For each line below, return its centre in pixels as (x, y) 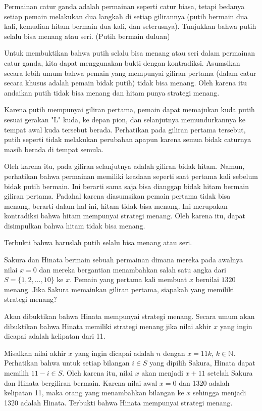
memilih (16, 373)
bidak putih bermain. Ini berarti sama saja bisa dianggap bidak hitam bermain (127, 186)
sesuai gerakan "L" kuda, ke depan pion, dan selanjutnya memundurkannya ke (125, 119)
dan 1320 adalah (204, 382)
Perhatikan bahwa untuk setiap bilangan (67, 363)
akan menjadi (162, 373)
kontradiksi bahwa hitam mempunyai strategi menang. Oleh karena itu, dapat (125, 216)
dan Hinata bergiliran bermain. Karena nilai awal (81, 382)
